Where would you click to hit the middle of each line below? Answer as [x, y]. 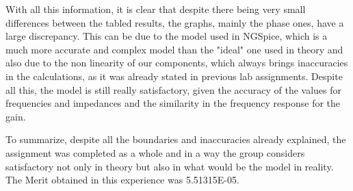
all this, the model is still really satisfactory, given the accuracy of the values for [173, 89]
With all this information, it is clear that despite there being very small [156, 9]
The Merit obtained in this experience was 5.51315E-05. [122, 180]
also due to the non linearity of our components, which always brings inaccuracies [177, 63]
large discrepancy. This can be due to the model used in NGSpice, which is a [167, 36]
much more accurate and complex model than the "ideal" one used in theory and [174, 49]
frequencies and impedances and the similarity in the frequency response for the [173, 103]
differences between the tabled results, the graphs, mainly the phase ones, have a [175, 22]
